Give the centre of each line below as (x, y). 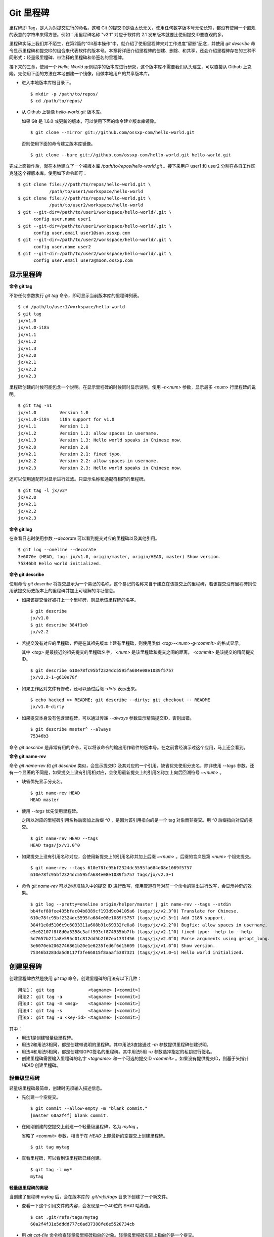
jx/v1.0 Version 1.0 (53, 412)
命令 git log (21, 529)
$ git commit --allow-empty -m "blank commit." (89, 1109)
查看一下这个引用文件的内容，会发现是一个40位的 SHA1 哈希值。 (87, 1206)
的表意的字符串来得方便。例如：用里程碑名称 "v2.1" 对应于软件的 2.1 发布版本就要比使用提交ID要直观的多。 (117, 34)
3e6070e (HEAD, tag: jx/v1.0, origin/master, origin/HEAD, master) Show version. (120, 556)
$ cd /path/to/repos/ (56, 101)
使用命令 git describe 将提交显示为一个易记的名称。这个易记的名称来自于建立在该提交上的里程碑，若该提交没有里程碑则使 (133, 583)
